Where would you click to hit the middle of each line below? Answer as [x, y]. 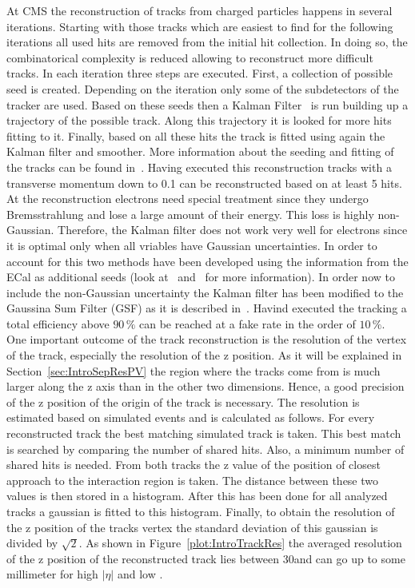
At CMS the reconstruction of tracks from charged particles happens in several [200, 10]
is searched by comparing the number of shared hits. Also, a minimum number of [206, 449]
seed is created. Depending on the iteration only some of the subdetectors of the [203, 88]
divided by [32, 543]
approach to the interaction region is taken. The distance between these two [193, 480]
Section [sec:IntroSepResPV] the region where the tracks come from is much [194, 370]
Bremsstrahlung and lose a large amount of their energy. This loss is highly [190, 214]
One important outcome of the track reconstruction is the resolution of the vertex [207, 339]
